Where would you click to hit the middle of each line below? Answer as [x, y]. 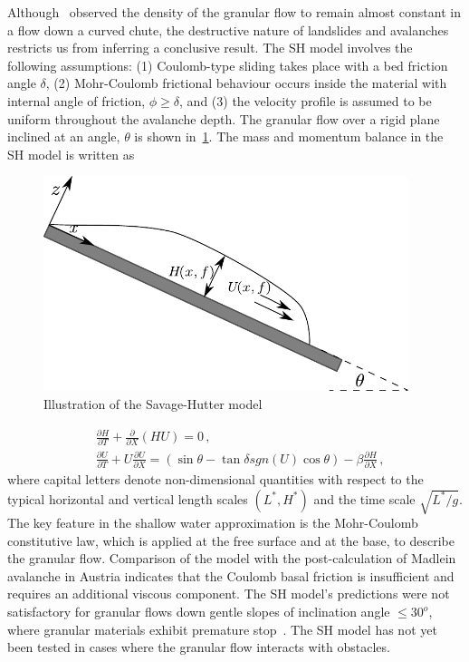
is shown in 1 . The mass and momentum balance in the [289, 136]
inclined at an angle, [64, 136]
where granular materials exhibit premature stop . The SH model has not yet [222, 629]
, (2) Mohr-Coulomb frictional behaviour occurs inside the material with [246, 83]
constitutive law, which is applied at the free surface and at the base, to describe [231, 540]
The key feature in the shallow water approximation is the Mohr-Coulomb [213, 523]
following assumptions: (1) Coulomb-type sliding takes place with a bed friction [228, 65]
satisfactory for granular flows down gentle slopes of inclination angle [199, 612]
